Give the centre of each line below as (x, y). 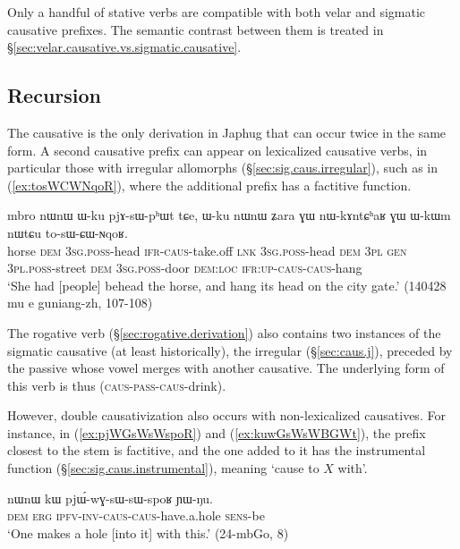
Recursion (55, 95)
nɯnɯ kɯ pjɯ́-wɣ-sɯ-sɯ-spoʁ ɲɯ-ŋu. (110, 498)
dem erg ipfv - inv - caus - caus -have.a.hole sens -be (136, 515)
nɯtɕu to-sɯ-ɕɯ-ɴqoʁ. (68, 232)
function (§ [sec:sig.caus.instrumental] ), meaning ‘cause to (163, 468)
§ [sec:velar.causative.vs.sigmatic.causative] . (124, 47)
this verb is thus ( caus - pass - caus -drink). (117, 385)
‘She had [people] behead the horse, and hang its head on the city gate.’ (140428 (227, 285)
